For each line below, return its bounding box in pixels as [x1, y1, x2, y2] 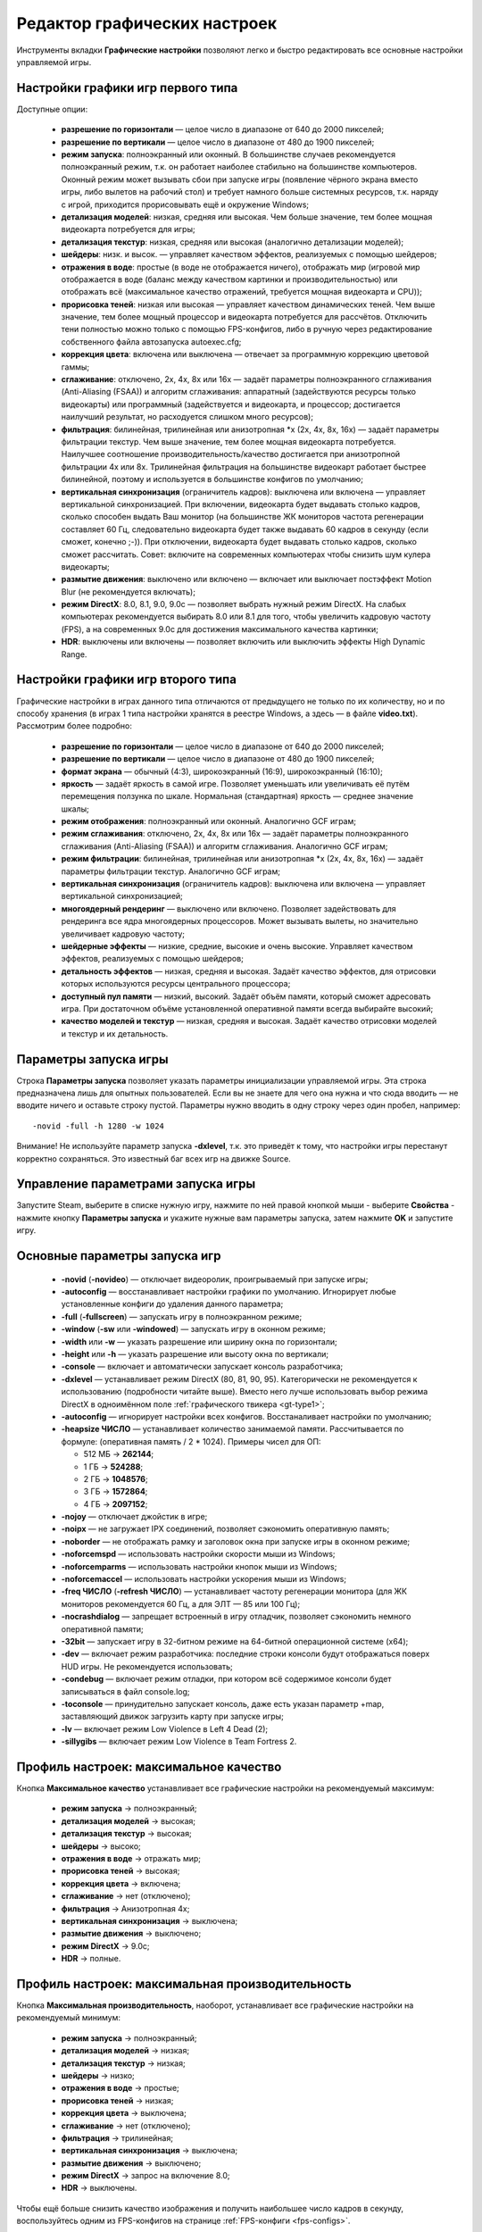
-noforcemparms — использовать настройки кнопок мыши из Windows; [61, 1561, 337, 1571]
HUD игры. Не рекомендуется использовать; [61, 1661, 234, 1671]
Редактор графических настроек [16, 13, 278, 33]
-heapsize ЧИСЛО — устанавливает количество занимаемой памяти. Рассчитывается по [61, 1424, 404, 1435]
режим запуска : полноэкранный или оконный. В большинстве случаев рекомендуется [61, 149, 396, 160]
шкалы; [61, 804, 89, 814]
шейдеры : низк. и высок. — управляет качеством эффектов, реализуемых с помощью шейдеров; [61, 249, 437, 260]
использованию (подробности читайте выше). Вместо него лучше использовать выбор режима [61, 1387, 428, 1397]
